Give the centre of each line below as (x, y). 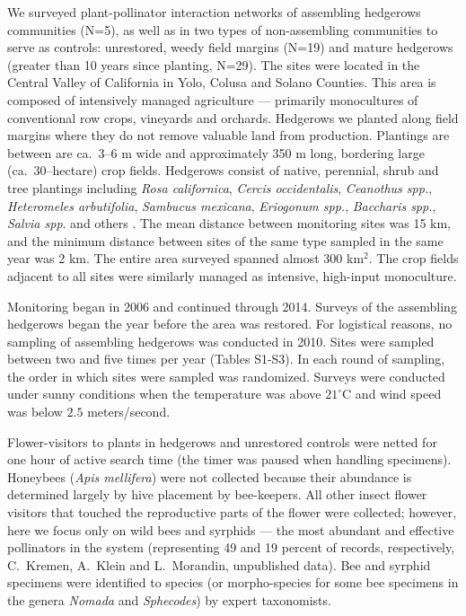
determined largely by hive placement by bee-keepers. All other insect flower (217, 494)
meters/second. (129, 412)
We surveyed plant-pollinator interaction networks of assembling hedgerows (214, 12)
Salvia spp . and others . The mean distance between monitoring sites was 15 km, (229, 223)
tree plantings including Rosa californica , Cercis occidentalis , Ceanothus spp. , (220, 187)
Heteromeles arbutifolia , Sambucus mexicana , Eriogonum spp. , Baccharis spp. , (222, 205)
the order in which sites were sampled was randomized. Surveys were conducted (226, 376)
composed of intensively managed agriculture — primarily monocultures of (213, 99)
